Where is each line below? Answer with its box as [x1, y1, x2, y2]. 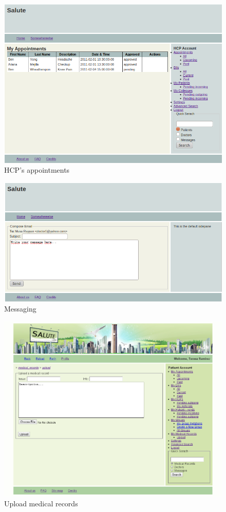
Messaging [4, 303, 36, 314]
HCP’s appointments [4, 164, 70, 175]
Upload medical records [4, 498, 78, 509]
